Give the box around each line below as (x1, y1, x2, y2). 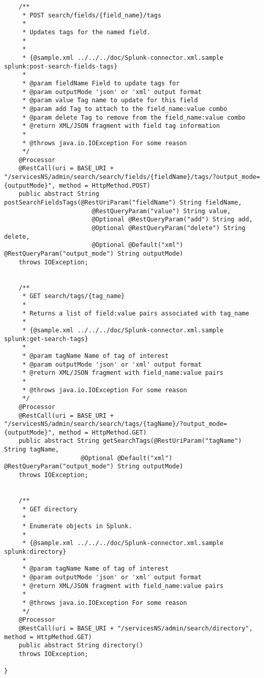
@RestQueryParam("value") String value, (91, 207, 231, 215)
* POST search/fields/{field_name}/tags (22, 11, 161, 19)
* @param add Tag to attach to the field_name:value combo (22, 105, 227, 112)
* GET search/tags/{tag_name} (22, 292, 125, 300)
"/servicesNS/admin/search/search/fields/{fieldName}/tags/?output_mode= (4, 173, 260, 181)
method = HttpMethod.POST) (59, 182, 151, 189)
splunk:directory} (4, 548, 66, 555)
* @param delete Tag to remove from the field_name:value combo (22, 114, 246, 121)
